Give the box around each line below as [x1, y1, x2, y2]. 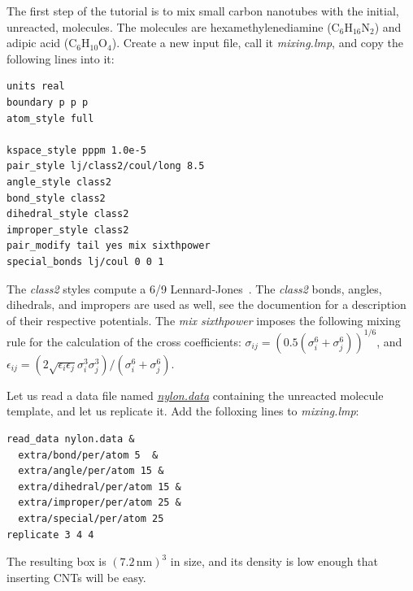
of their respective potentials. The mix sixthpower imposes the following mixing [7, 311, 401, 328]
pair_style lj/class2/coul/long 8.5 [7, 160, 205, 172]
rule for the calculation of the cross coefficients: [7, 332, 241, 350]
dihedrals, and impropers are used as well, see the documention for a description [7, 296, 406, 313]
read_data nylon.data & [7, 432, 135, 445]
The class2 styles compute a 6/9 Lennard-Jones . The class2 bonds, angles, [7, 280, 382, 297]
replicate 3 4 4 [7, 528, 94, 541]
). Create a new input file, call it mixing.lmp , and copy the [111, 34, 403, 51]
